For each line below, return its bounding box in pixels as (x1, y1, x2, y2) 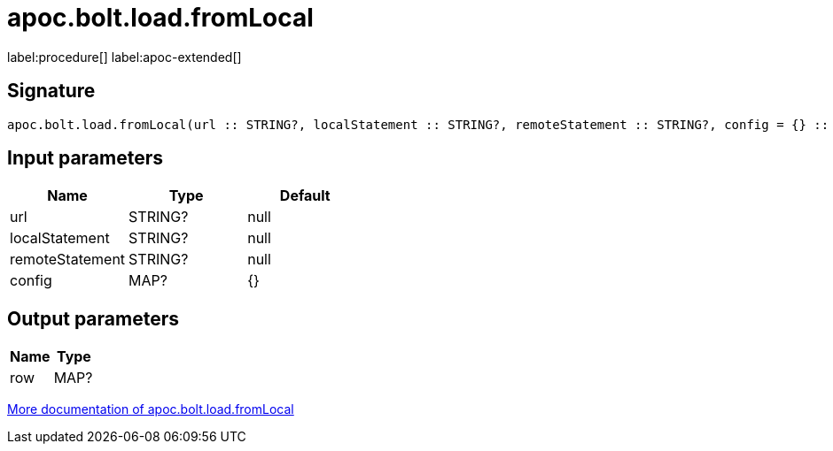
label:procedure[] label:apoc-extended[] (7, 49, 242, 65)
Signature (7, 80, 96, 103)
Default (279, 187, 331, 205)
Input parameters (7, 147, 164, 170)
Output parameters (7, 307, 179, 330)
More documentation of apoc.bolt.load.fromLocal (7, 401, 294, 417)
